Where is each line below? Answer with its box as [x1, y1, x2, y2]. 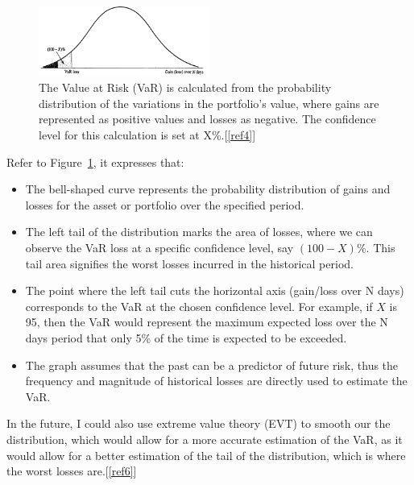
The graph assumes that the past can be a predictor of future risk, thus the [25, 356, 399, 373]
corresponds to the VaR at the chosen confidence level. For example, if [25, 297, 373, 314]
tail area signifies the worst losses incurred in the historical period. [25, 255, 354, 272]
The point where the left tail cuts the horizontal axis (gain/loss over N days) [25, 282, 404, 299]
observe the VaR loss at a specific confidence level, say [25, 238, 294, 255]
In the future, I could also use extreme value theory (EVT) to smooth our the [6, 415, 391, 432]
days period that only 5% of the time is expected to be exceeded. [25, 329, 347, 346]
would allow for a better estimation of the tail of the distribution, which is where [6, 446, 406, 463]
